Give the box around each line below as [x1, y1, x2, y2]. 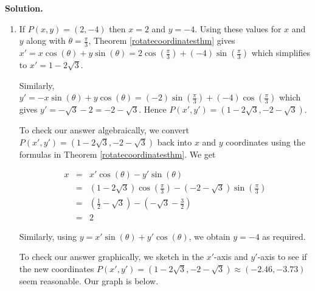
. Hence [139, 103, 167, 116]
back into [157, 135, 192, 148]
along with [26, 34, 66, 47]
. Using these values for [195, 22, 282, 35]
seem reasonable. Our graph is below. [19, 274, 159, 287]
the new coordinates [19, 262, 94, 275]
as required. [262, 230, 306, 242]
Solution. [5, 2, 43, 14]
